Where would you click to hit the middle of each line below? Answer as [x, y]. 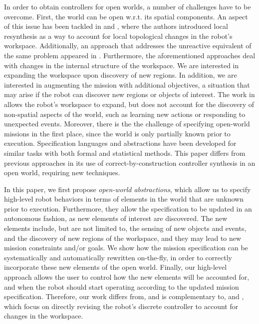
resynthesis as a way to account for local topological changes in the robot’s [118, 36]
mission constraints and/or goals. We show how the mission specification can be [126, 248]
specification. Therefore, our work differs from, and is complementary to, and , [124, 296]
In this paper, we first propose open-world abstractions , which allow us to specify [128, 189]
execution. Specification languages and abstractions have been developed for [120, 143]
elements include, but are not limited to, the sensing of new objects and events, [125, 228]
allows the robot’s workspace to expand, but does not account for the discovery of [129, 104]
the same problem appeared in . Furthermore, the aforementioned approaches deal [130, 55]
